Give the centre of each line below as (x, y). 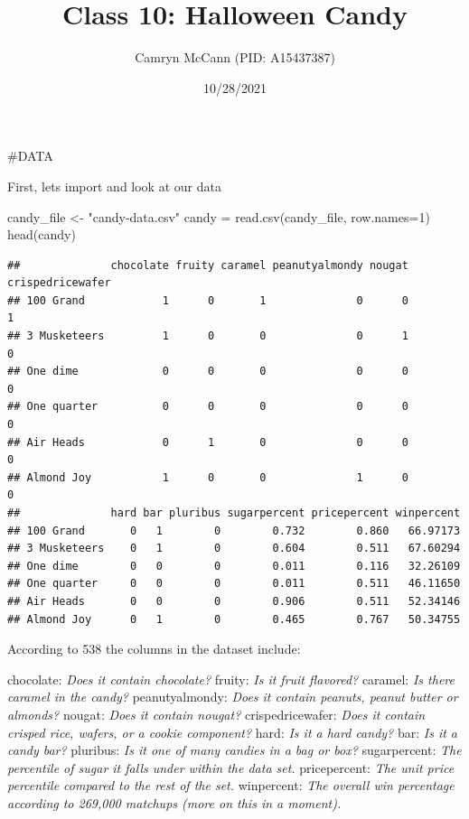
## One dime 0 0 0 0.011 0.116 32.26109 (234, 566)
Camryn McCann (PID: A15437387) (235, 57)
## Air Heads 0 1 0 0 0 (208, 442)
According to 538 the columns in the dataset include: (154, 649)
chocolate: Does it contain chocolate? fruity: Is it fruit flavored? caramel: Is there (231, 679)
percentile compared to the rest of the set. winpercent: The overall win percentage (231, 785)
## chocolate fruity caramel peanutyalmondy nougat (208, 265)
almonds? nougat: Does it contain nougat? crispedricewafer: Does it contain (216, 714)
